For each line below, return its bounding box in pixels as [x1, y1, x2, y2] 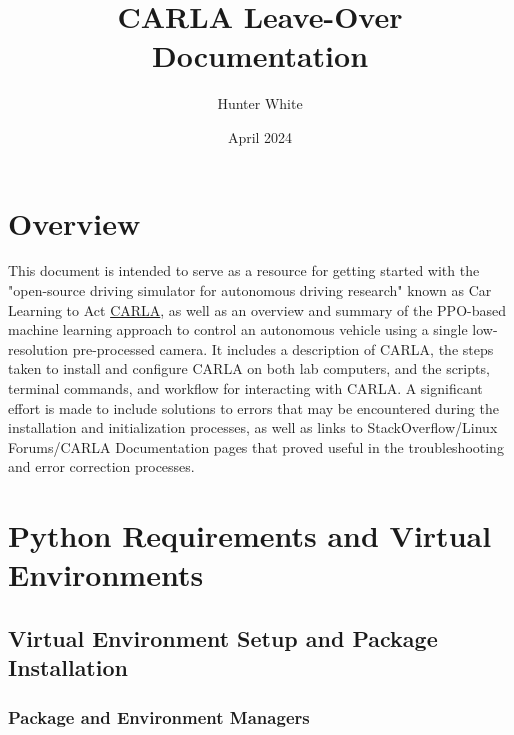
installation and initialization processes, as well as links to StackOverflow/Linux [8, 417, 498, 438]
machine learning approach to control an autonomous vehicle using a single [8, 319, 468, 340]
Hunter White [217, 93, 303, 114]
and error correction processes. [8, 456, 195, 477]
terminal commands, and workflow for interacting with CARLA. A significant [8, 378, 483, 398]
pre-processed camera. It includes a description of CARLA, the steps [72, 338, 494, 359]
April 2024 [227, 126, 293, 147]
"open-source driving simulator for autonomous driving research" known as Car [8, 280, 492, 301]
